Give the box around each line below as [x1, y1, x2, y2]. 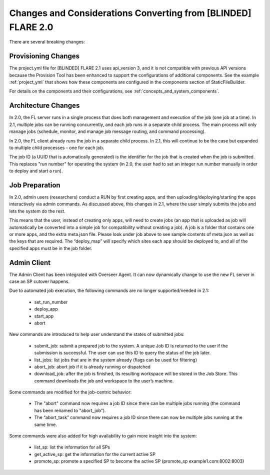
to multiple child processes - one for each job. [9, 144, 104, 150]
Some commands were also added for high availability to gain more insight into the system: [9, 433, 197, 439]
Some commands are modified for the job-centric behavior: [9, 389, 132, 395]
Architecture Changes [9, 101, 80, 110]
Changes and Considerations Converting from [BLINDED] [9, 7, 252, 18]
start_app [34, 313, 54, 319]
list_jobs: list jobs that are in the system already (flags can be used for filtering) [34, 356, 197, 362]
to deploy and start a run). [9, 168, 63, 174]
